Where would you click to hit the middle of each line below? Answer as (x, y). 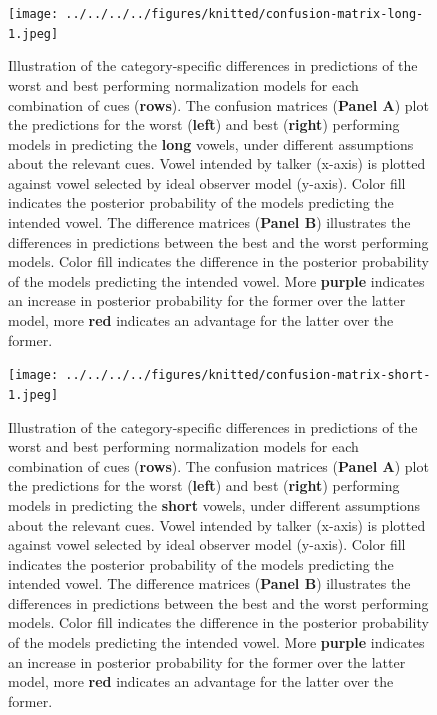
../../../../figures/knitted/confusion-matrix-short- (248, 375)
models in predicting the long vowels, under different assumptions (211, 143)
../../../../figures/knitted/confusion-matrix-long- (244, 14)
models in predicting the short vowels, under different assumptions (214, 504)
